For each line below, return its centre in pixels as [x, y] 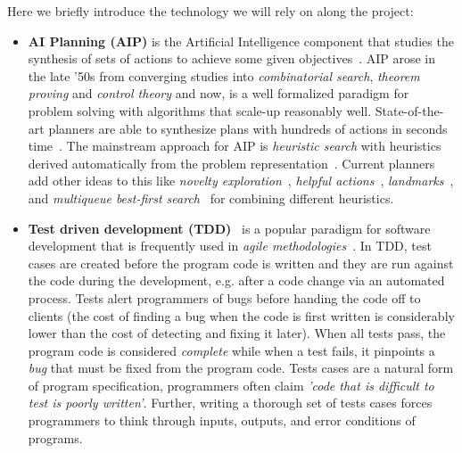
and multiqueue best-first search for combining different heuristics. [211, 198]
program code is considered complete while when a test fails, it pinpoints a [231, 350]
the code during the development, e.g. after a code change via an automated [236, 280]
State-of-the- [409, 110]
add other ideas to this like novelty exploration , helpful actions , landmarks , [241, 181]
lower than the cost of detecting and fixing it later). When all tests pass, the [237, 333]
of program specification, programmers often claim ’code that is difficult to [231, 385]
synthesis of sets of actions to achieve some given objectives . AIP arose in [232, 58]
